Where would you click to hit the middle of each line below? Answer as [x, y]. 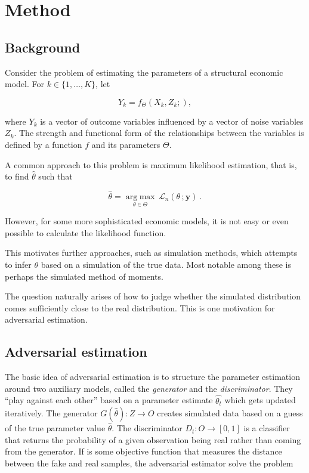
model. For [24, 84]
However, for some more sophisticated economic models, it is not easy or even [147, 221]
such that [55, 176]
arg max [140, 197]
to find [17, 176]
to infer [18, 264]
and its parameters [126, 144]
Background [43, 47]
